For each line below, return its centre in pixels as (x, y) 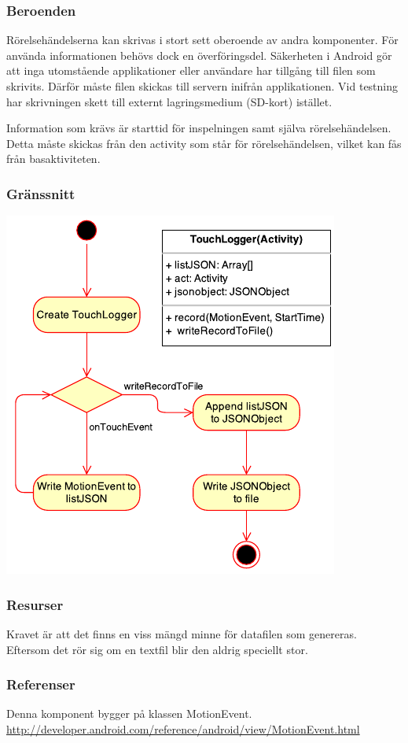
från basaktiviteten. (53, 159)
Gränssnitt (41, 193)
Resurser (35, 604)
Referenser (41, 684)
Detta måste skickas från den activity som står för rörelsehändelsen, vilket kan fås (204, 143)
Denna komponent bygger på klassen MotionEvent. (129, 713)
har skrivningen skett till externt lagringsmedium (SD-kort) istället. (169, 101)
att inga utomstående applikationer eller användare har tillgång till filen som (191, 70)
